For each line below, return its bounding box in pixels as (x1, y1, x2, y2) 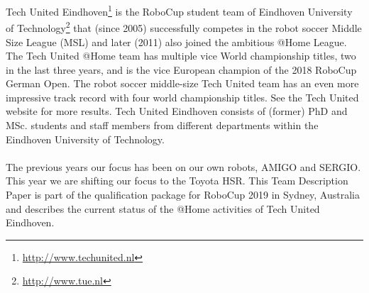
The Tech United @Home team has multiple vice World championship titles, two (6, 48, 356, 63)
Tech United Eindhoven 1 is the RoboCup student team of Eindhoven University (6, 2, 353, 18)
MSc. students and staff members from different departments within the (6, 118, 319, 133)
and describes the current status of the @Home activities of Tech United (6, 201, 320, 216)
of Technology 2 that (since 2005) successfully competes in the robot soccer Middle (6, 18, 362, 35)
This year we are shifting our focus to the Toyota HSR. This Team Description (6, 173, 348, 188)
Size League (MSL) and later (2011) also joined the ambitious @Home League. (6, 34, 347, 49)
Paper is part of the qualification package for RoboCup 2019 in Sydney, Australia (6, 187, 360, 202)
